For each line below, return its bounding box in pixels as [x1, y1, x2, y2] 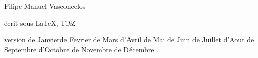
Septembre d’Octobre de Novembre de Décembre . [4, 44, 158, 54]
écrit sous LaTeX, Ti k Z [4, 17, 76, 28]
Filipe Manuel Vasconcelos [4, 1, 86, 11]
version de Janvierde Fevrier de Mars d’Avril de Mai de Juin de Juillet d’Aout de [4, 34, 254, 45]
